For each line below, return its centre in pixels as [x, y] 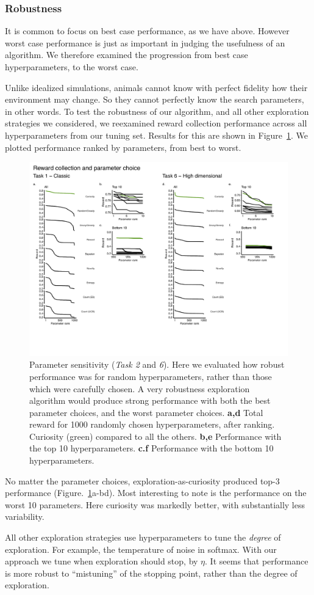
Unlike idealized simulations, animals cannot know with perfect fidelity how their [156, 87]
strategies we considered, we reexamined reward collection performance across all [156, 123]
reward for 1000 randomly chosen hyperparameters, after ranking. [152, 424]
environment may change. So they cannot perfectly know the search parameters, [155, 99]
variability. [25, 517]
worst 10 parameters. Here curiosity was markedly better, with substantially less [155, 504]
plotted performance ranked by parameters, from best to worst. [123, 147]
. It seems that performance [257, 561]
